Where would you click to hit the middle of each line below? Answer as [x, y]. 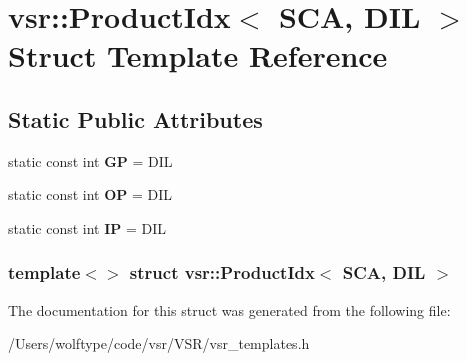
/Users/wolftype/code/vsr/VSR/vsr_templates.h [159, 343]
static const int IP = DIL [87, 227]
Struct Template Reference [198, 55]
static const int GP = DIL [90, 160]
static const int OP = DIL [90, 194]
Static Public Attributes [135, 118]
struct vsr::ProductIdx [222, 272]
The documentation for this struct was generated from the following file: [229, 309]
